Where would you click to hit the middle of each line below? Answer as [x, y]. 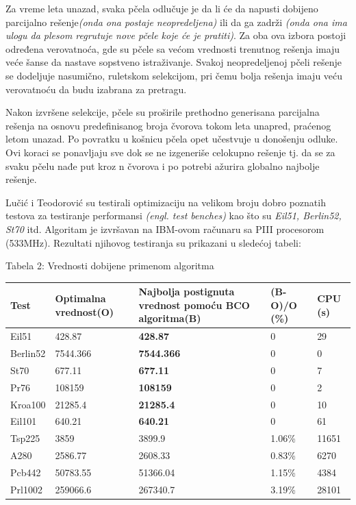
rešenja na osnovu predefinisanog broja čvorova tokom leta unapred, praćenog [168, 125]
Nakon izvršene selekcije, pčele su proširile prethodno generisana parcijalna [163, 112]
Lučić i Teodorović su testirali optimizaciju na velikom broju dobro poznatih [166, 202]
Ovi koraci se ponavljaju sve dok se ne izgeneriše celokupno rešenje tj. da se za [170, 152]
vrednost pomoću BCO [194, 305]
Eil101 [24, 421]
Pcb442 [26, 472]
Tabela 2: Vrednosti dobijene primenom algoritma [110, 266]
